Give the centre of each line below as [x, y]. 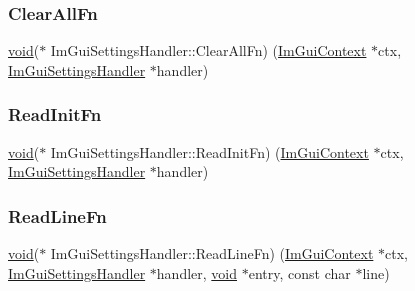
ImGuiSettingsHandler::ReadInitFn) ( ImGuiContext [209, 151]
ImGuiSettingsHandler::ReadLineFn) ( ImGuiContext [212, 253]
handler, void [197, 272]
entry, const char [299, 272]
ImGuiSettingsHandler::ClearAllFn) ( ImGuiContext [208, 50]
